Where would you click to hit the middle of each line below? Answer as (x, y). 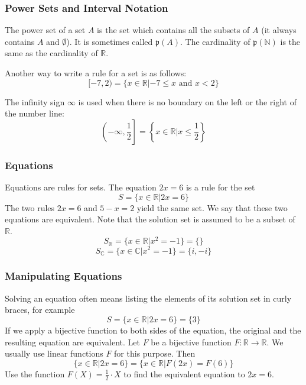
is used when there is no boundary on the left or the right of (187, 101)
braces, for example (40, 310)
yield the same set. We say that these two (212, 207)
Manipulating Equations (64, 276)
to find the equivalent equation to (184, 373)
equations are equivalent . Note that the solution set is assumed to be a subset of (150, 219)
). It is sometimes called (110, 41)
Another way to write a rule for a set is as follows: (96, 73)
